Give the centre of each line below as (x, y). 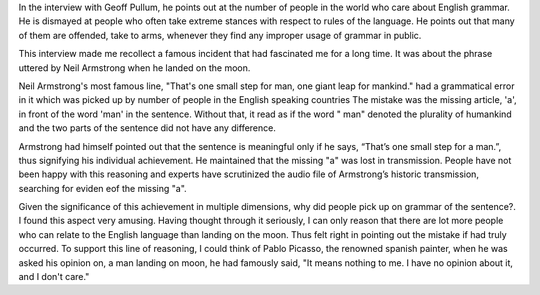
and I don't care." (54, 277)
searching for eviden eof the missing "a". (102, 188)
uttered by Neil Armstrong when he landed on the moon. (134, 67)
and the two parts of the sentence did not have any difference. (147, 128)
